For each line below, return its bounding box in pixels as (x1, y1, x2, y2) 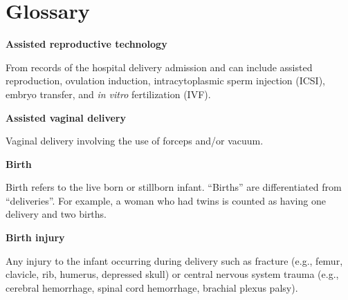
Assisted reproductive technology (6, 37, 167, 51)
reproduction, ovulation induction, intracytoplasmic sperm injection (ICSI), (6, 73, 325, 88)
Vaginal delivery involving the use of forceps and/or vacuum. (6, 133, 264, 148)
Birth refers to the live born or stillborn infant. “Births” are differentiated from (6, 180, 342, 194)
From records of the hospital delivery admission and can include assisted (6, 59, 313, 74)
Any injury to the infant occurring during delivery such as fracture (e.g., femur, (6, 253, 343, 268)
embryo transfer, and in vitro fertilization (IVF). (6, 86, 211, 101)
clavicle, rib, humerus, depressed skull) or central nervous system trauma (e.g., (6, 267, 339, 281)
